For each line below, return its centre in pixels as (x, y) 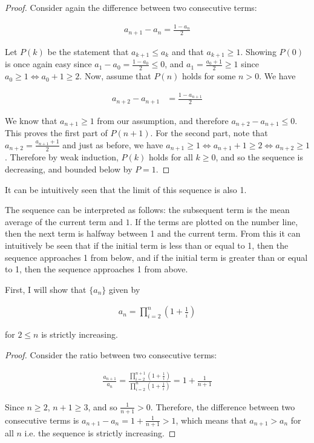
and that (188, 51)
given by (124, 289)
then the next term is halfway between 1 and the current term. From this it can (153, 233)
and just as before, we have (113, 144)
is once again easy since (48, 64)
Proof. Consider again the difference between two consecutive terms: (131, 7)
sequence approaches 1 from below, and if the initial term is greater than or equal (156, 257)
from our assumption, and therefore (163, 120)
